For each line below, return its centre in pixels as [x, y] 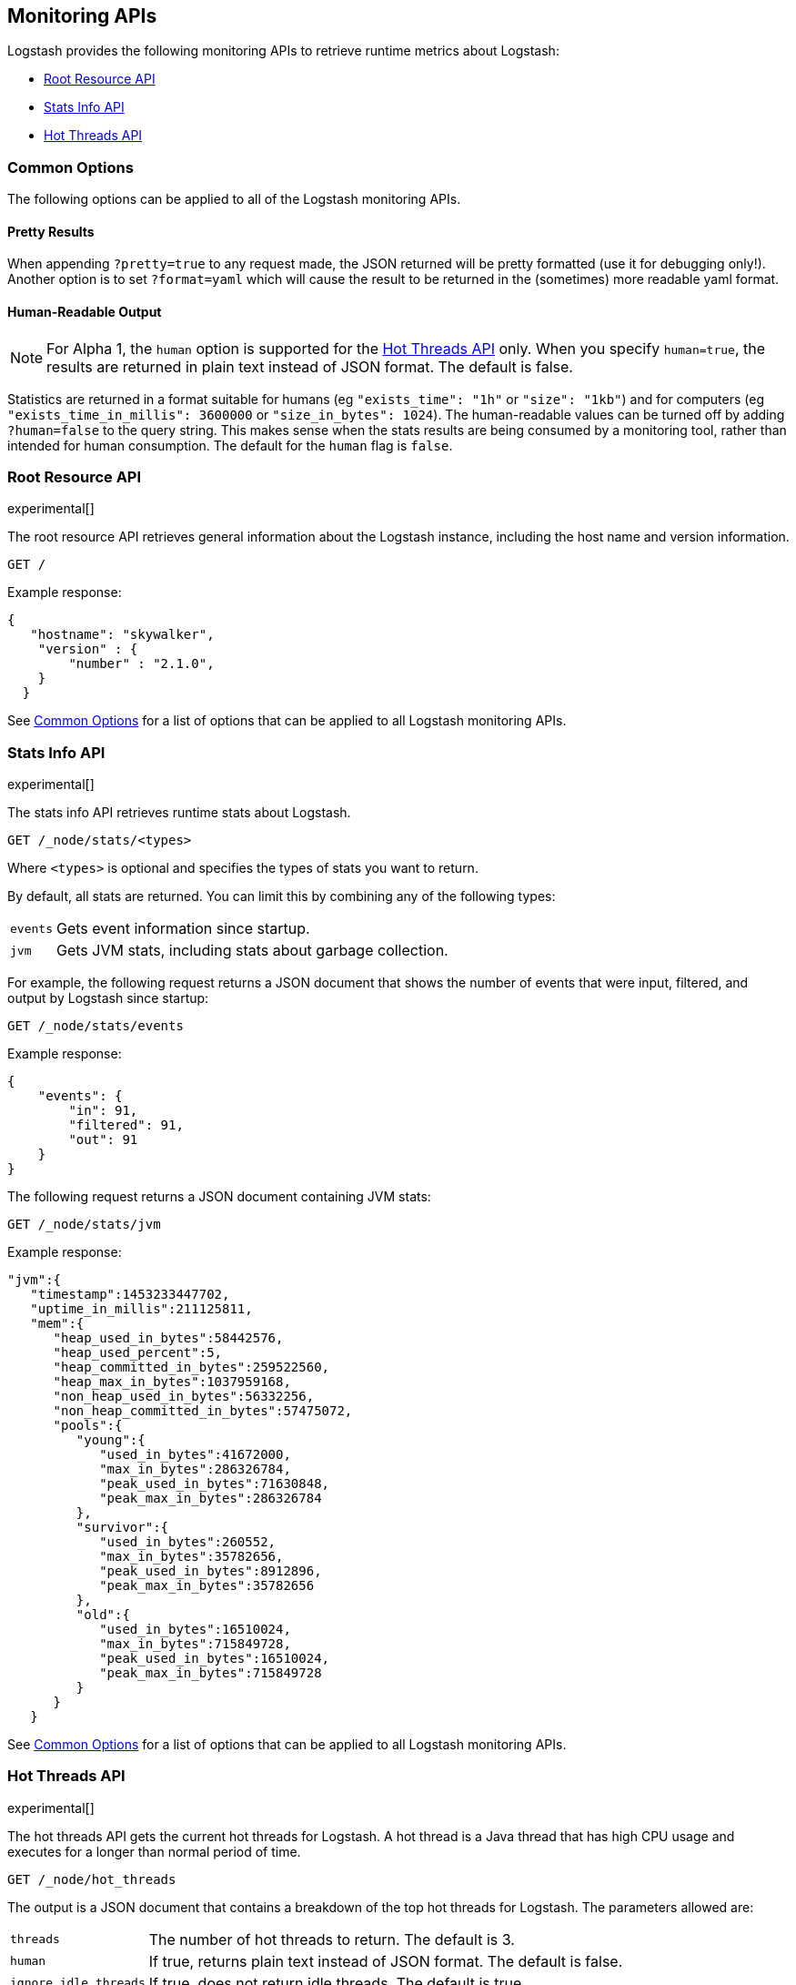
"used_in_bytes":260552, [188, 1542]
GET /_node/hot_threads [92, 1879]
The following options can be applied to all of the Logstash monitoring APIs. [234, 199]
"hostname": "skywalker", [122, 635]
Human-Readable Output [85, 312]
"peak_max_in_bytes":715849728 [211, 1673]
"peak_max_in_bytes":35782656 [207, 1586]
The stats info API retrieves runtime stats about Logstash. [179, 813]
